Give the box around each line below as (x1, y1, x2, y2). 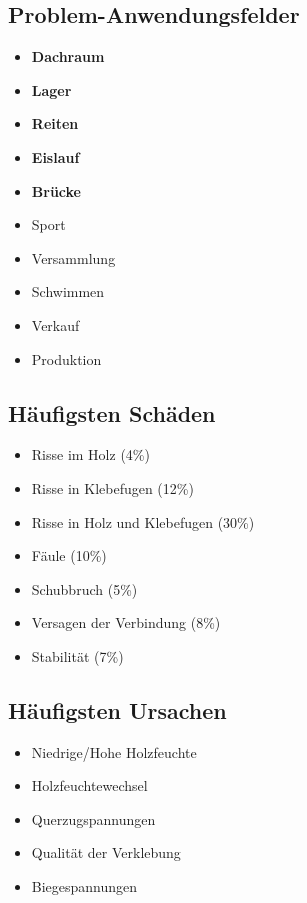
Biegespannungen (31, 876, 138, 897)
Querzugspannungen (31, 808, 156, 829)
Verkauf (31, 314, 80, 335)
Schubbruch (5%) (31, 578, 138, 599)
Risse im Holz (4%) (31, 444, 150, 465)
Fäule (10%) (31, 545, 107, 566)
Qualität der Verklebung (31, 842, 181, 863)
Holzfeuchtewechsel (31, 775, 148, 796)
